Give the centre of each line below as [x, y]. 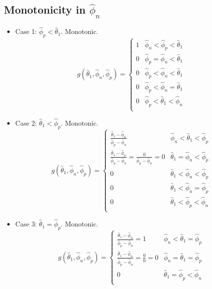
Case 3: [26, 224]
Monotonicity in [45, 9]
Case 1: [26, 31]
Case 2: [26, 123]
